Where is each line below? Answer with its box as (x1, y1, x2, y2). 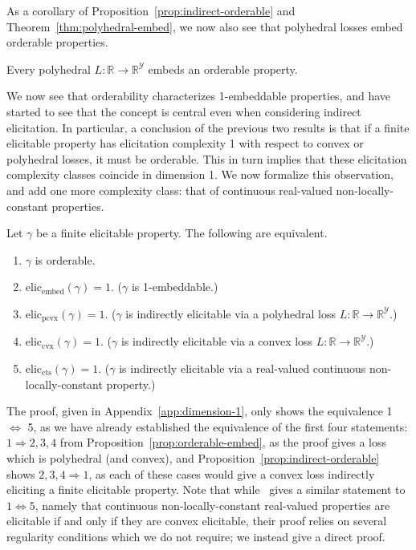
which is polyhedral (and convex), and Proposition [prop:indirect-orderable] (6, 449, 380, 466)
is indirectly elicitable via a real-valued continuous (119, 359, 366, 376)
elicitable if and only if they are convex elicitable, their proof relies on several (6, 512, 387, 529)
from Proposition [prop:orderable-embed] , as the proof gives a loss (59, 434, 386, 451)
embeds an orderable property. (148, 60, 298, 77)
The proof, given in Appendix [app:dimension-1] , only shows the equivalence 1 (6, 402, 393, 419)
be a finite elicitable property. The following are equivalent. (36, 224, 328, 241)
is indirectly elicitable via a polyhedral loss (125, 305, 336, 322)
